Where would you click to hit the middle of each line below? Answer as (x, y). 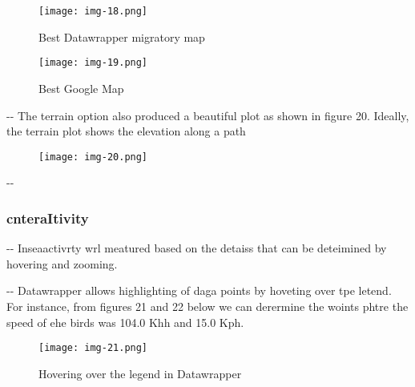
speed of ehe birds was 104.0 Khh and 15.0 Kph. (125, 322)
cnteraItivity (48, 218)
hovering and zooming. (62, 263)
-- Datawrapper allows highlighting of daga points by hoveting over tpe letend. (199, 290)
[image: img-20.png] (93, 157)
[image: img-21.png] (93, 348)
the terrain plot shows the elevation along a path (126, 131)
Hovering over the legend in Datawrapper (140, 373)
